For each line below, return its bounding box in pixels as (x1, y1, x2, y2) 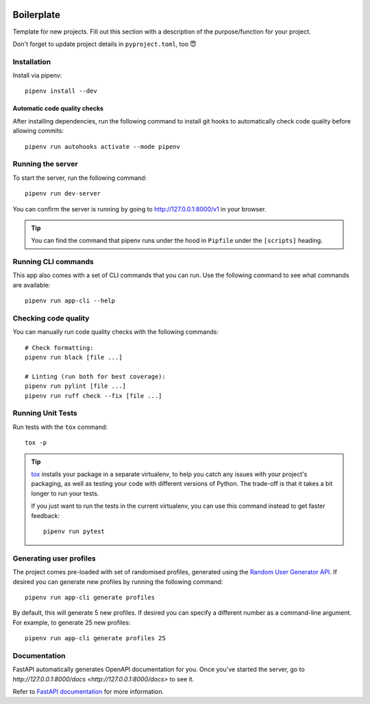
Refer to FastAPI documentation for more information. (12, 688, 164, 696)
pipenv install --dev (25, 87, 97, 95)
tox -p (25, 439, 47, 447)
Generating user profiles (12, 553, 96, 563)
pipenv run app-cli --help (25, 297, 116, 305)
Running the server (12, 159, 78, 169)
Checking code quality (12, 314, 90, 322)
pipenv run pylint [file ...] (25, 382, 127, 390)
